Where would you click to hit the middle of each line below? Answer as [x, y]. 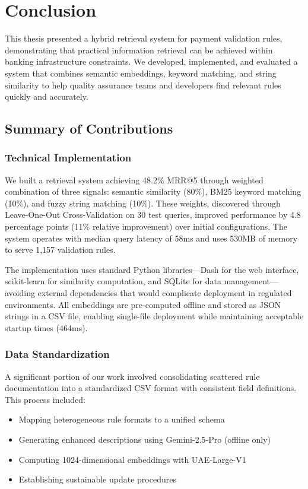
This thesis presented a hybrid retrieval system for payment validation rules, [144, 38]
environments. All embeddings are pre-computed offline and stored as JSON [143, 304]
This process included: [45, 399]
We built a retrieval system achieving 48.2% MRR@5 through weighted [134, 180]
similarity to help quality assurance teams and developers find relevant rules [143, 85]
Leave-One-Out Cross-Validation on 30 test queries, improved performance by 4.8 [153, 215]
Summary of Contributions [89, 128]
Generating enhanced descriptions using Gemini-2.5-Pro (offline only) [145, 439]
